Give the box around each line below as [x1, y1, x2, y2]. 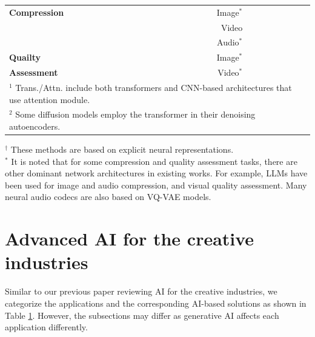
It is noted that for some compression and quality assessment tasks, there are [11, 155, 297, 167]
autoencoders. [9, 120, 61, 132]
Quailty [9, 51, 41, 64]
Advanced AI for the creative [5, 226, 254, 251]
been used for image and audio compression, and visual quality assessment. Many [5, 178, 307, 191]
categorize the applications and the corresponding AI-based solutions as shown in [5, 296, 307, 309]
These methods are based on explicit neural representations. [10, 143, 234, 156]
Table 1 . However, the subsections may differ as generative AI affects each [5, 309, 279, 321]
